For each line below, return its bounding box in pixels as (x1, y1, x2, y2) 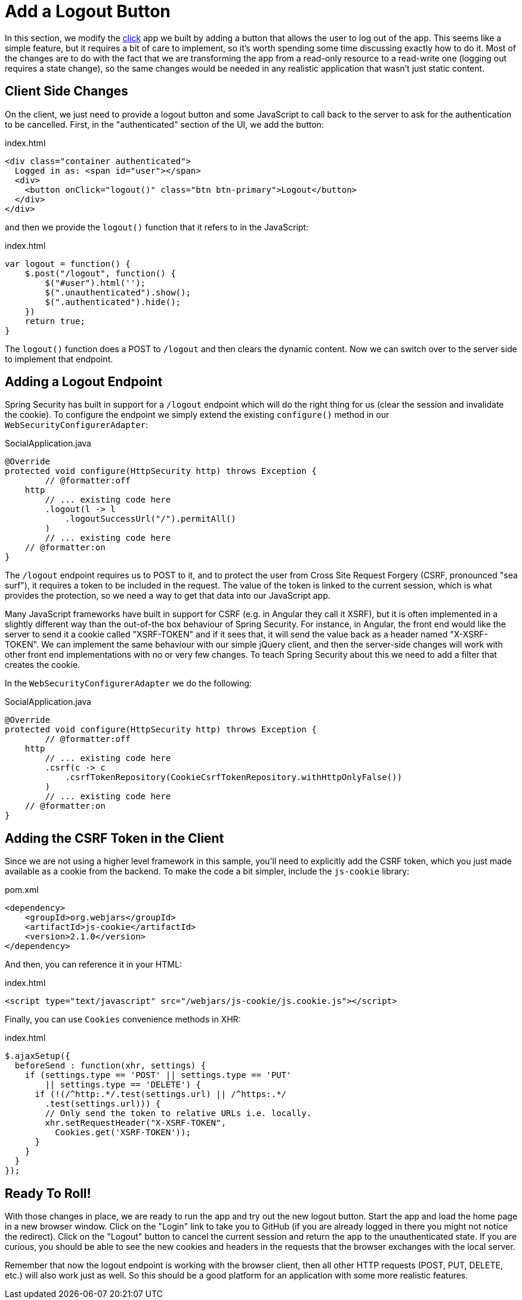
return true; (24, 316, 85, 326)
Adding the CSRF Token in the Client (5, 830, 224, 846)
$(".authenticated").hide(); (45, 297, 181, 307)
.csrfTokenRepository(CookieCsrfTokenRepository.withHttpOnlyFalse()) (65, 772, 402, 783)
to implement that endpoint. (5, 353, 113, 364)
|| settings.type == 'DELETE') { (45, 1080, 201, 1090)
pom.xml (5, 885, 39, 895)
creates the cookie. (5, 660, 81, 670)
